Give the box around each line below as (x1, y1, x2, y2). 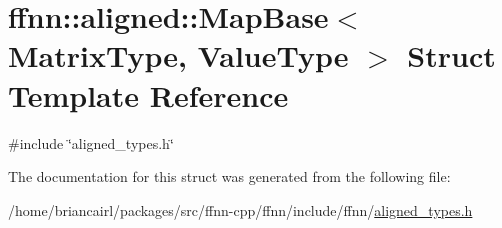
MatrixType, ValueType (8, 35, 349, 76)
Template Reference (8, 74, 289, 115)
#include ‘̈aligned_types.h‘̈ (8, 132, 174, 153)
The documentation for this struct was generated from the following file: (8, 166, 451, 187)
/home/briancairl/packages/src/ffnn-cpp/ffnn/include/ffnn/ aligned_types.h (8, 199, 473, 220)
